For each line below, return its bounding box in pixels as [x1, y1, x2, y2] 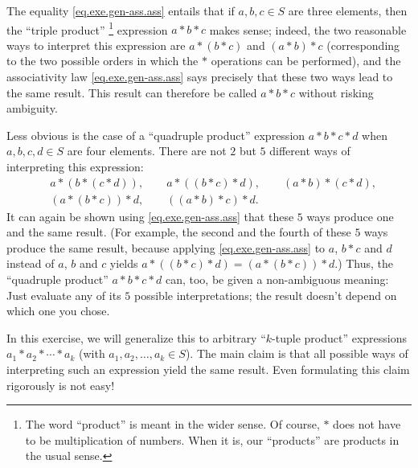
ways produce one [306, 207, 394, 224]
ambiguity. [6, 100, 58, 117]
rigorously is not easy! [6, 376, 115, 393]
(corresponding [326, 36, 400, 53]
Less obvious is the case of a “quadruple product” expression [6, 126, 305, 143]
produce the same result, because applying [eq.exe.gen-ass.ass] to [6, 239, 326, 256]
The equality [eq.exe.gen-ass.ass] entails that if [6, 2, 235, 18]
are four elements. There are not [67, 142, 227, 159]
